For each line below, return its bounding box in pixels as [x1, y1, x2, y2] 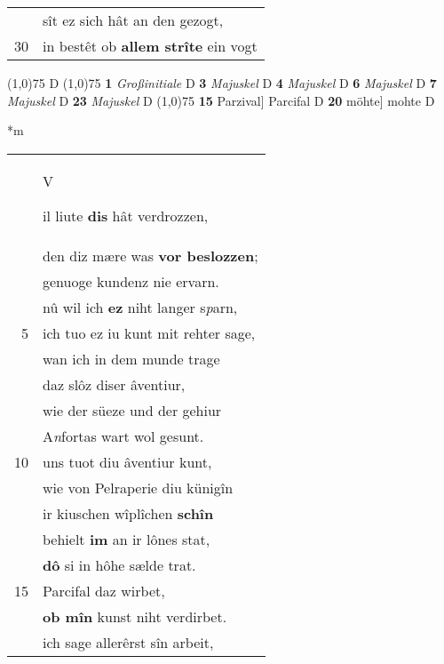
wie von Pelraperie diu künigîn [43, 476, 234, 498]
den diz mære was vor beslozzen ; [43, 244, 258, 266]
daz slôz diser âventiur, [43, 373, 186, 395]
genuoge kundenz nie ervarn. [43, 270, 219, 292]
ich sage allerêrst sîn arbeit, [43, 631, 214, 652]
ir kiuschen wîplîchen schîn [43, 502, 214, 524]
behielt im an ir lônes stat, [43, 528, 210, 549]
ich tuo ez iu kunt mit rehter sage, [43, 322, 256, 343]
